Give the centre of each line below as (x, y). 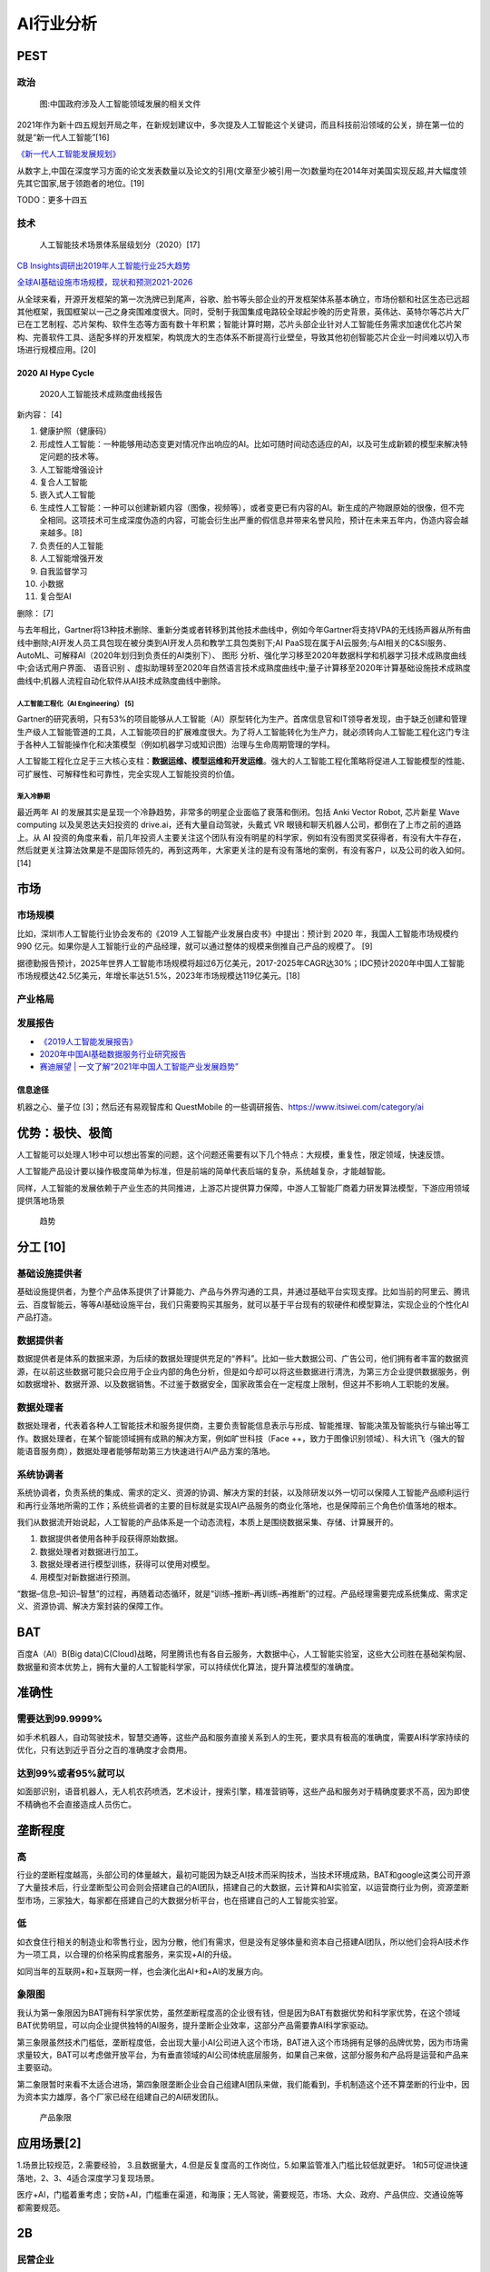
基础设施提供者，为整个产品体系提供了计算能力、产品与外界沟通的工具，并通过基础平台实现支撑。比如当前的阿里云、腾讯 (243, 1291)
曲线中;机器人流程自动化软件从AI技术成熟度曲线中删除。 (121, 681)
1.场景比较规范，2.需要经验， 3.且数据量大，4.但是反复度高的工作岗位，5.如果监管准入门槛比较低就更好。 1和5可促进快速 (243, 2165)
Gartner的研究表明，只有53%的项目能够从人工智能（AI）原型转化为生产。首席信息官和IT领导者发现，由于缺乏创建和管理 (242, 719)
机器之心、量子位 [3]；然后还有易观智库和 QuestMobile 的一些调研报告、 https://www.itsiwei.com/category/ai (220, 1106)
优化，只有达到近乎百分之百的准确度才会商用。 (104, 1750)
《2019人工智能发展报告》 (88, 1041)
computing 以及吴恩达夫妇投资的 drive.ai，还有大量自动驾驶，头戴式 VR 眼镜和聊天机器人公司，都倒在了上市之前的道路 (239, 825)
